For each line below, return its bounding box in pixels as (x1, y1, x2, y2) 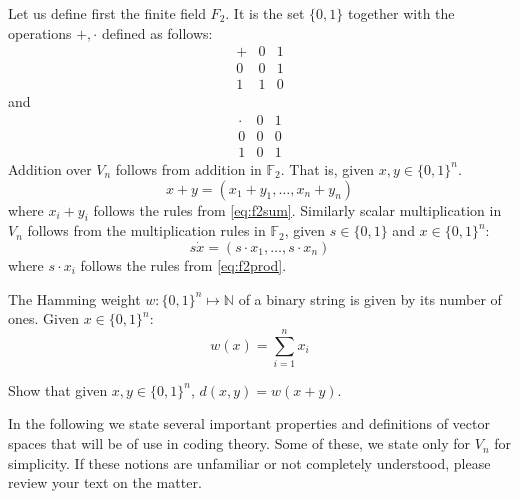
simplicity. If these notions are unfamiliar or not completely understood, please (8, 452, 491, 473)
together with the (347, 3, 455, 23)
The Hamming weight (8, 288, 141, 309)
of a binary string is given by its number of (238, 288, 502, 309)
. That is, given (280, 158, 375, 179)
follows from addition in (115, 158, 262, 179)
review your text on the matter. (8, 472, 202, 493)
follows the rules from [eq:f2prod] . (80, 254, 287, 275)
